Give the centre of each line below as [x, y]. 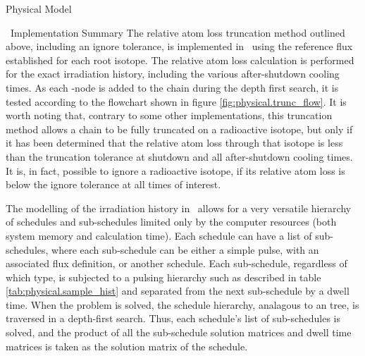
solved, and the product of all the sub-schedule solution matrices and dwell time [179, 332]
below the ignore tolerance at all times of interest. [113, 184]
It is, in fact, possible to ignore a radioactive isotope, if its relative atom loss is [175, 170]
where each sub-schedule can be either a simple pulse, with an [185, 249]
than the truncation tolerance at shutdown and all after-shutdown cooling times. [179, 156]
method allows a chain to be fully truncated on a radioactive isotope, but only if [179, 129]
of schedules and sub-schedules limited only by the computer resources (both [171, 222]
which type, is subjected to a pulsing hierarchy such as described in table [163, 277]
